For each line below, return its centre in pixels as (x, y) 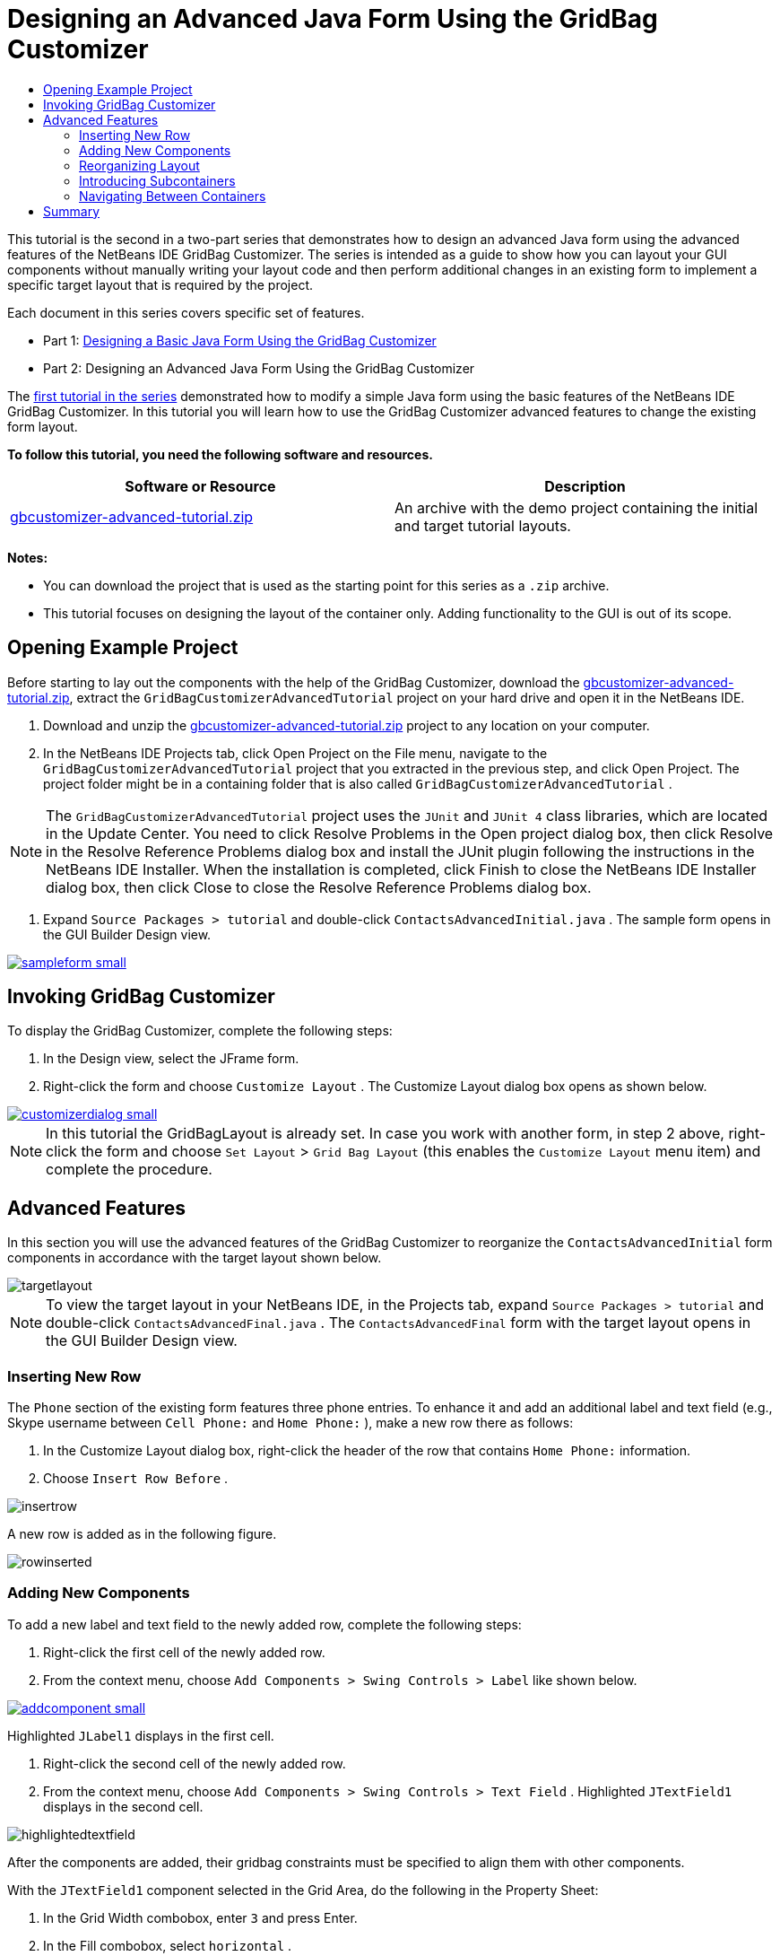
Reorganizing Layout (139, 165)
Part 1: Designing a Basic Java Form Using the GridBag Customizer (240, 340)
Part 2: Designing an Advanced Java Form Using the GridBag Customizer (259, 368)
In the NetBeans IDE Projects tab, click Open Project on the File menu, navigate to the (295, 753)
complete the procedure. (129, 1170)
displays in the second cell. (123, 1806)
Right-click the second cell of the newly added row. (195, 1763)
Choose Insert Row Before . (136, 1479)
